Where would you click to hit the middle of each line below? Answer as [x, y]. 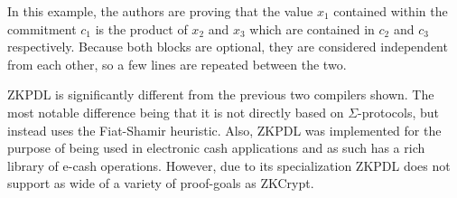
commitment [42, 28]
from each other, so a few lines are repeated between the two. [177, 64]
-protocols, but [399, 112]
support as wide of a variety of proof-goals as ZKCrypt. [161, 183]
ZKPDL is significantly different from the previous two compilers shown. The [221, 94]
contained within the [391, 11]
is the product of [141, 28]
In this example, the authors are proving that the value [160, 11]
